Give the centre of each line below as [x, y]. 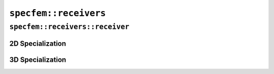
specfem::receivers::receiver [69, 27]
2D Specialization [38, 43]
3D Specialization [38, 60]
